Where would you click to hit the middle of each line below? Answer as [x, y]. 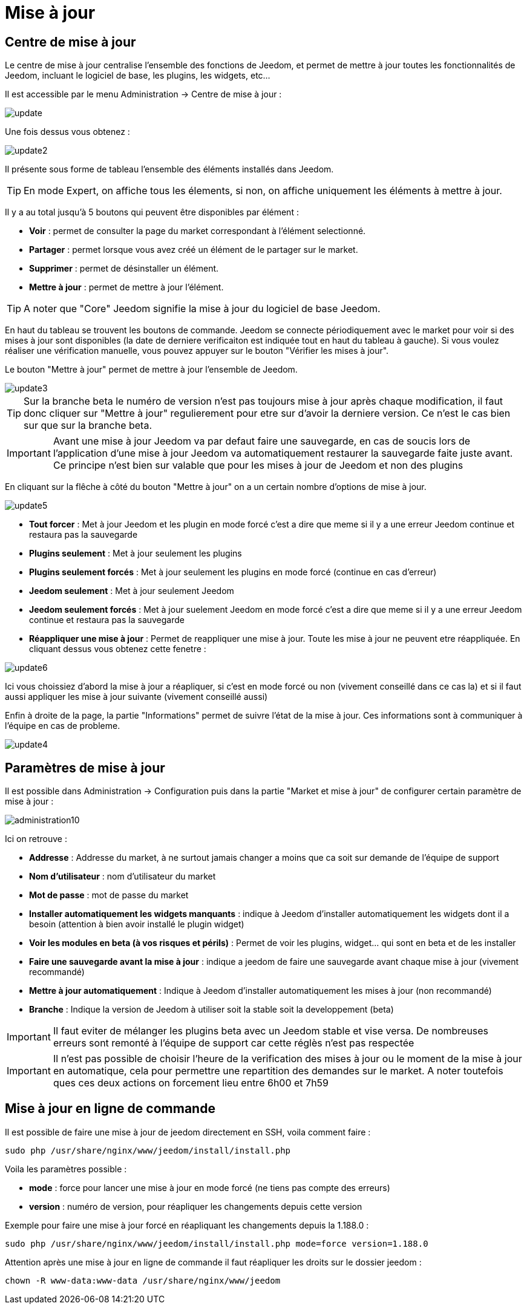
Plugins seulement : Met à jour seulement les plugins [136, 553]
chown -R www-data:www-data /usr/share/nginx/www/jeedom [143, 1280]
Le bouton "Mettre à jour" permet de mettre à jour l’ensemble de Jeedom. [151, 370]
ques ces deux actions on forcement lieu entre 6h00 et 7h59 [191, 1083]
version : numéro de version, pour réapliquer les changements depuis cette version [196, 1206]
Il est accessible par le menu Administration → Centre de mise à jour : [143, 94]
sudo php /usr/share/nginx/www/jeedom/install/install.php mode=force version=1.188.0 [217, 1243]
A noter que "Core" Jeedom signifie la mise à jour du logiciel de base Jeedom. [202, 309]
